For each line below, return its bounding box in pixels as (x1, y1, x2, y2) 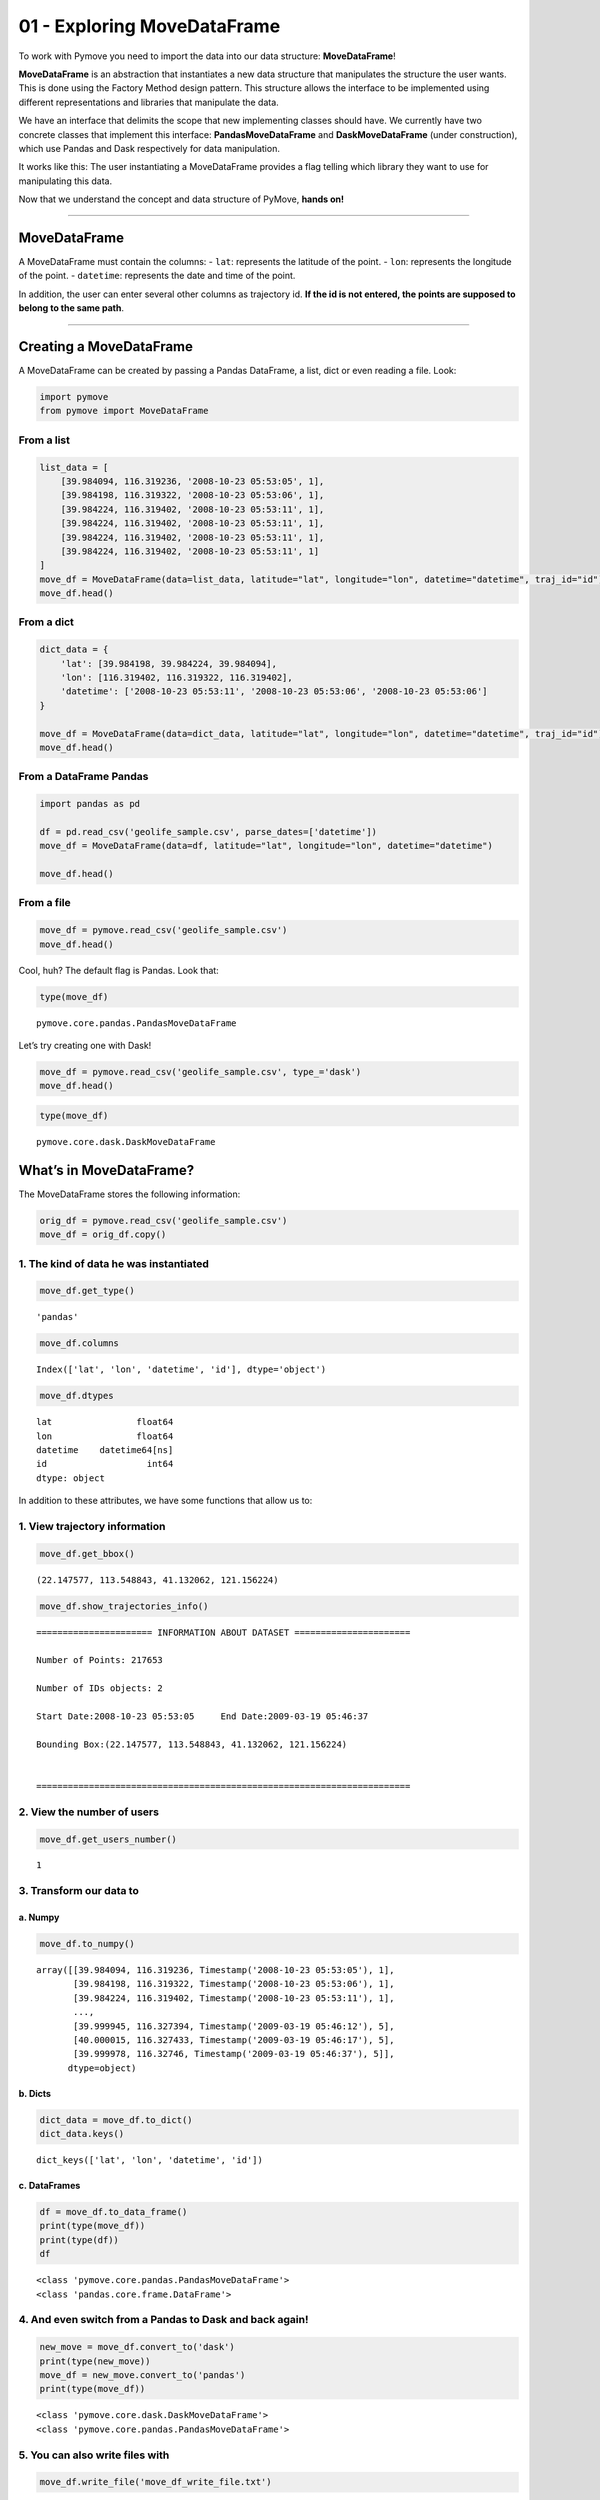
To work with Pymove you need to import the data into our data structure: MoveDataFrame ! (18, 50, 396, 62)
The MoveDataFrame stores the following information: (18, 1188, 241, 1200)
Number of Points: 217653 (36, 1655, 164, 1666)
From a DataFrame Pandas (18, 770, 149, 784)
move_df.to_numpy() (39, 1938, 135, 1950)
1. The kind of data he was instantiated (18, 1256, 210, 1270)
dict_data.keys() (39, 2128, 125, 2140)
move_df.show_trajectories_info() (39, 1600, 209, 1612)
